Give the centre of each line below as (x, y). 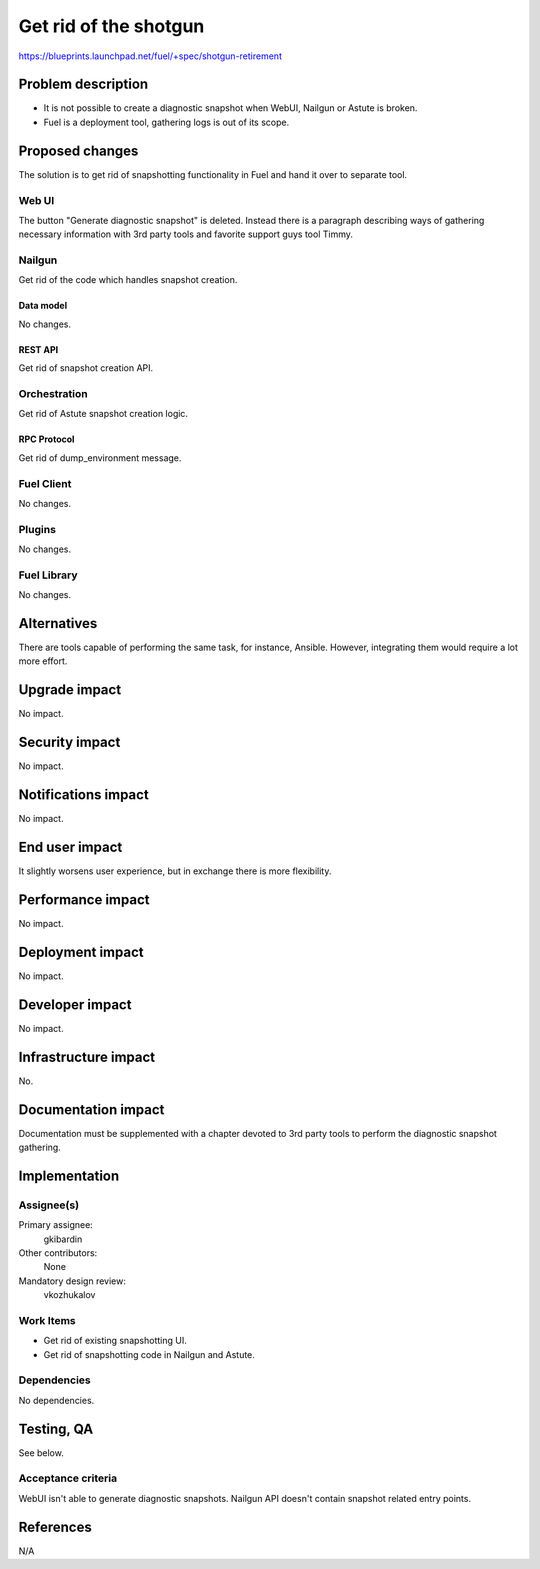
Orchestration (53, 393)
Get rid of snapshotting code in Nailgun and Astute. (149, 1354)
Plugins (37, 529)
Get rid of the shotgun (111, 26)
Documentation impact (91, 1109)
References (55, 1526)
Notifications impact (83, 795)
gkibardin (63, 1239)
